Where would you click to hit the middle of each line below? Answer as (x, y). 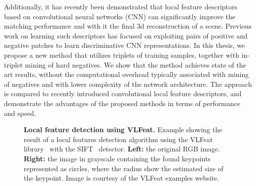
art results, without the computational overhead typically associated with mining (127, 74)
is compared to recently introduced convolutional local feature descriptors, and (123, 93)
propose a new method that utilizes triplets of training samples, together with (122, 55)
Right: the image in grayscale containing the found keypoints (117, 158)
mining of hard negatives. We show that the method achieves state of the (135, 64)
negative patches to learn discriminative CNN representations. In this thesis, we (125, 45)
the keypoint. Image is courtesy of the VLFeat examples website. (122, 178)
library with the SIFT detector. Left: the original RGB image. (122, 149)
